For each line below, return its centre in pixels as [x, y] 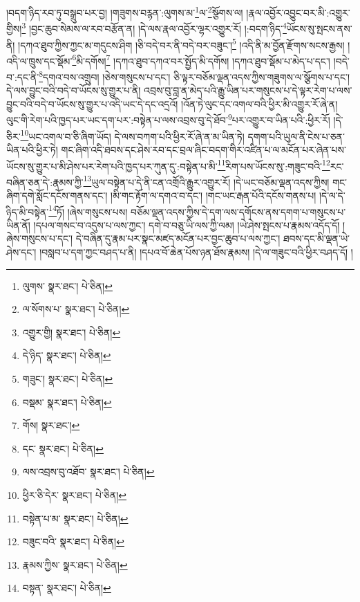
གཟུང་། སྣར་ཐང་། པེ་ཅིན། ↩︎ [68, 379]
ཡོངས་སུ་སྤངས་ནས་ [319, 28]
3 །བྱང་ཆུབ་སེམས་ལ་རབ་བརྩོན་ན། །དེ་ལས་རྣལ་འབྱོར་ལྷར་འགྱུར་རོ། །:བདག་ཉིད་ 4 [154, 27]
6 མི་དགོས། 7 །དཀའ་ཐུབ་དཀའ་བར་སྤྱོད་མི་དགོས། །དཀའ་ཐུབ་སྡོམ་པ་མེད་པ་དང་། [201, 60]
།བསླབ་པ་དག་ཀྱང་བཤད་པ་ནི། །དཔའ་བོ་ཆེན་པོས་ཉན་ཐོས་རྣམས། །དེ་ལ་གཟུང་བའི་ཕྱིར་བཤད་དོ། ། [196, 252]
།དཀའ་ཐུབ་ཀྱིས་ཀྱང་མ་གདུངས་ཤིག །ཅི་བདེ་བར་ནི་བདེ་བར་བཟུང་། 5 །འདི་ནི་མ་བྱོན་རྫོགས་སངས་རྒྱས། [181, 44]
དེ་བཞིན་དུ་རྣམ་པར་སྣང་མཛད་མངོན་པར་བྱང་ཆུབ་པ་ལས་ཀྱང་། [178, 238]
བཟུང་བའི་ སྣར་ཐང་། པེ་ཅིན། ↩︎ [73, 541]
